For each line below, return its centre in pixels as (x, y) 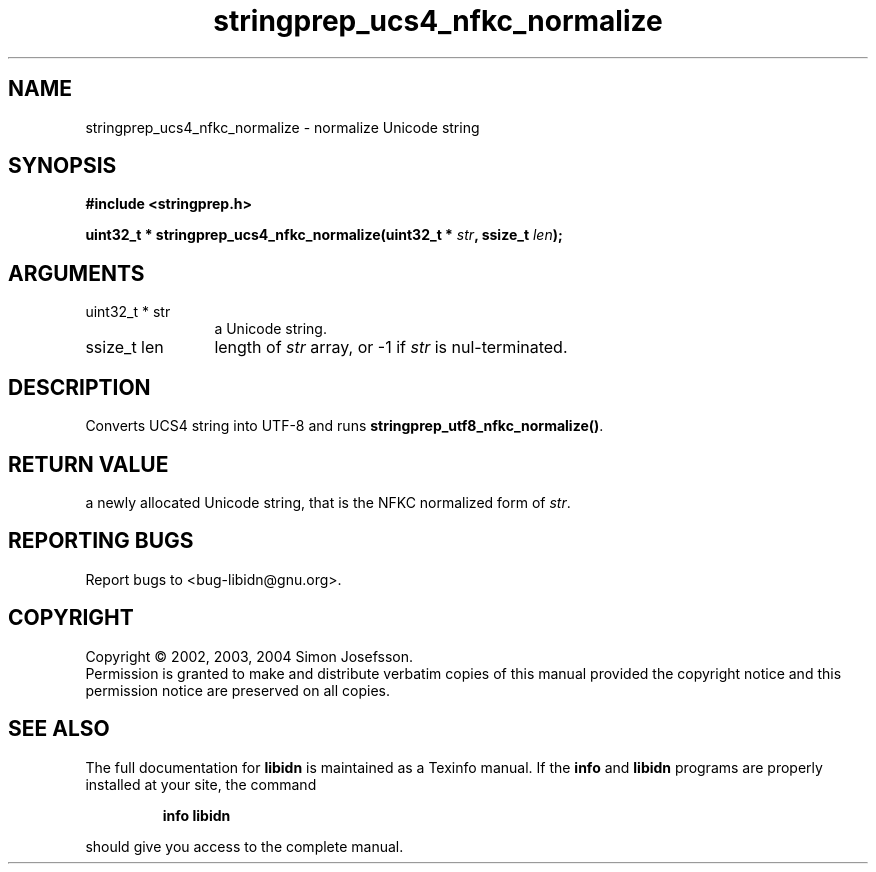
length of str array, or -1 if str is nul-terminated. (391, 347)
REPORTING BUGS (101, 541)
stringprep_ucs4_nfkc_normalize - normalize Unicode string (282, 127)
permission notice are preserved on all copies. (237, 690)
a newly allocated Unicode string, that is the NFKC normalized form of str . (328, 502)
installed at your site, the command (201, 784)
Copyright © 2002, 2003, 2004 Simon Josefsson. (249, 656)
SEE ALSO (59, 729)
